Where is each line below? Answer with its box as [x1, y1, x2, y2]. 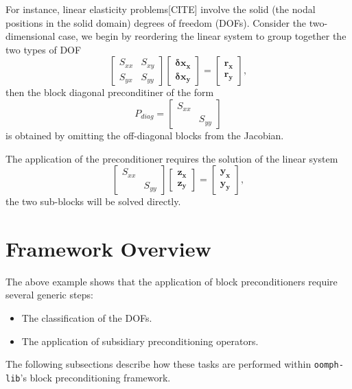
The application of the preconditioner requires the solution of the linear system [5, 151, 338, 165]
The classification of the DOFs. [21, 311, 152, 325]
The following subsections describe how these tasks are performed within [5, 357, 312, 371]
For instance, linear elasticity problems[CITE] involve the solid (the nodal [5, 2, 316, 16]
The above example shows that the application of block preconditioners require [5, 274, 338, 288]
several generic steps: [5, 287, 93, 302]
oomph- [314, 360, 344, 370]
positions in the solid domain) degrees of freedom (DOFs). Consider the [5, 15, 307, 30]
